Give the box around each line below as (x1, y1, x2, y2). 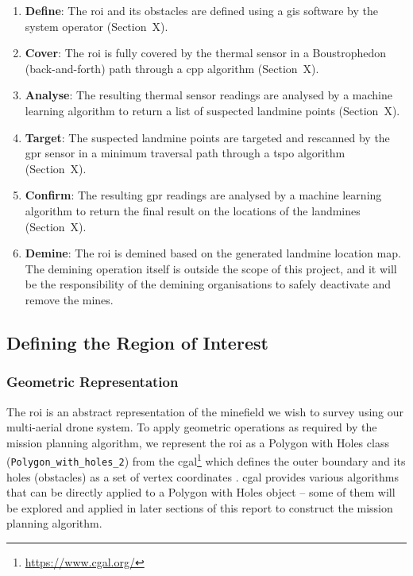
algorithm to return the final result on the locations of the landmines (25, 202, 361, 218)
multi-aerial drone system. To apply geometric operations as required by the (6, 419, 377, 435)
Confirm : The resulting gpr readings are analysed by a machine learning (25, 187, 382, 203)
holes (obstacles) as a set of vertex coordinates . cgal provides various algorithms (6, 468, 399, 485)
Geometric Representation (6, 372, 179, 392)
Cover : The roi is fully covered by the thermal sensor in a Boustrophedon (25, 44, 387, 61)
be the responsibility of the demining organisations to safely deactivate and (25, 276, 391, 292)
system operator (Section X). (25, 17, 168, 34)
